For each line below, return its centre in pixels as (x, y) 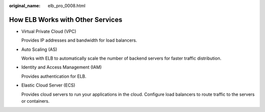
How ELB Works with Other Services (66, 20)
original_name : (25, 6)
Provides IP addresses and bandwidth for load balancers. (79, 40)
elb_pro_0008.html (67, 6)
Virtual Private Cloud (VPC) (49, 31)
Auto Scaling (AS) (39, 49)
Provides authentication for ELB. (54, 76)
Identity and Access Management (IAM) (62, 67)
